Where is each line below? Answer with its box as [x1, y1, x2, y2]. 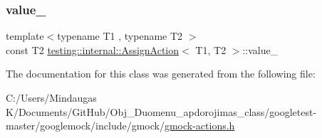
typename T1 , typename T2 [57, 28, 183, 43]
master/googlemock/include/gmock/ [6, 118, 165, 133]
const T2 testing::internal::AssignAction [6, 42, 180, 57]
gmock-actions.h [164, 118, 235, 133]
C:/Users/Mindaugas [6, 90, 97, 105]
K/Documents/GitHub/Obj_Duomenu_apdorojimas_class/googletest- [6, 104, 317, 119]
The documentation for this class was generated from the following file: [6, 66, 316, 81]
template [6, 28, 44, 43]
